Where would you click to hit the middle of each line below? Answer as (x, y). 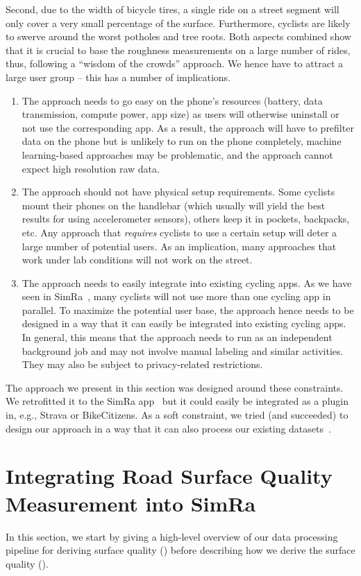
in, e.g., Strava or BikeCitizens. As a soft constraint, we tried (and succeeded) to (177, 415)
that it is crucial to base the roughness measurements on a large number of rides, (178, 50)
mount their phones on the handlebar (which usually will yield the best (174, 205)
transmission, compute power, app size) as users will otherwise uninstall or (180, 114)
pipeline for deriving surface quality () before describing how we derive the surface (180, 550)
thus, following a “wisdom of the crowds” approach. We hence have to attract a (175, 63)
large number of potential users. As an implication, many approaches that (179, 246)
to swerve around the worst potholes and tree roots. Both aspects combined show (178, 36)
